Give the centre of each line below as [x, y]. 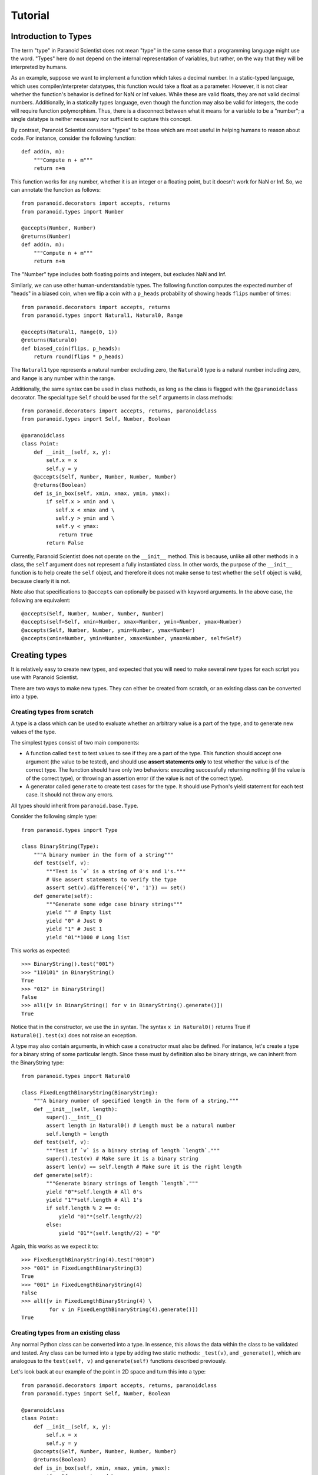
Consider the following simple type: [54, 817]
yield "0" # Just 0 [74, 921]
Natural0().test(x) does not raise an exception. [74, 1035]
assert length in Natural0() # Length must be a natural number [141, 1126]
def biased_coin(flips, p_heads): [71, 348]
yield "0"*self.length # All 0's [94, 1192]
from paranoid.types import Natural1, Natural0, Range [102, 315]
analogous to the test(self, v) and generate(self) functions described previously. [119, 1361]
